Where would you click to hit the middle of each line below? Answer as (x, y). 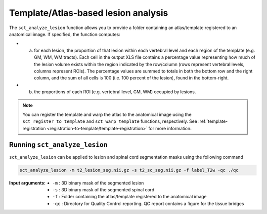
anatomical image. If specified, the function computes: (65, 34)
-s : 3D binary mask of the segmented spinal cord (104, 189)
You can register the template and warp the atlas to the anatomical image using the (107, 114)
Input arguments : (27, 183)
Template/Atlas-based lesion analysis (89, 13)
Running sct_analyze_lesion (58, 145)
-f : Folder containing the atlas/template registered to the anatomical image (130, 197)
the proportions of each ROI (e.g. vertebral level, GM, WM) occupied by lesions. (115, 92)
